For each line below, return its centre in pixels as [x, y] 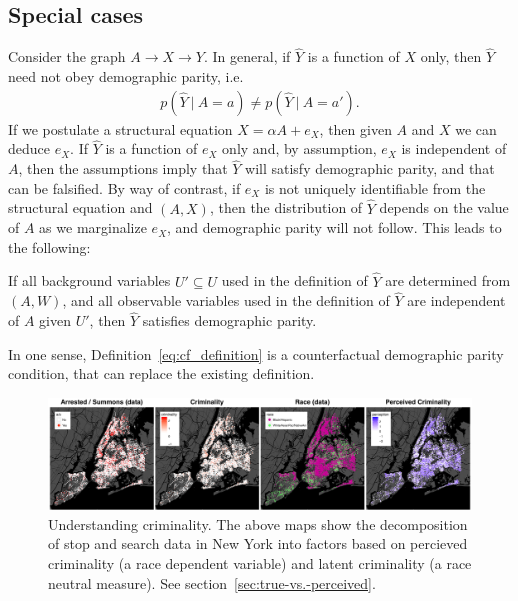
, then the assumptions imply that [123, 168]
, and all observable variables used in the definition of [226, 300]
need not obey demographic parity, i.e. [126, 76]
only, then [451, 56]
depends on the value [444, 207]
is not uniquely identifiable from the [375, 187]
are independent [456, 300]
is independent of [454, 148]
